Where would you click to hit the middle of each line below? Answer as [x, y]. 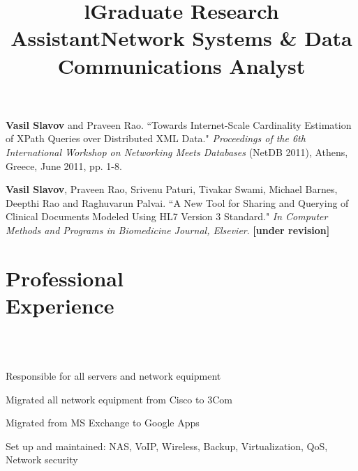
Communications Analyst [181, 65]
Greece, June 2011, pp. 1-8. [64, 165]
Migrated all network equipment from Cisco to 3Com [119, 399]
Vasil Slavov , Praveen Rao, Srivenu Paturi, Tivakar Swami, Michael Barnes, [172, 189]
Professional [65, 278]
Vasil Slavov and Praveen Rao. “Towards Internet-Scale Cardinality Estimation [179, 124]
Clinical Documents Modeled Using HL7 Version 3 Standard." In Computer [167, 216]
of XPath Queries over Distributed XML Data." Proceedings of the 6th [156, 138]
